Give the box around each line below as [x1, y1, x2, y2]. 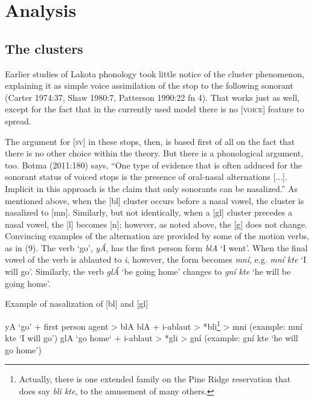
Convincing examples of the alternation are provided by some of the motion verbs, [5, 229, 309, 242]
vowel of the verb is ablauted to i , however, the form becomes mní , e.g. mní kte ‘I [5, 253, 306, 266]
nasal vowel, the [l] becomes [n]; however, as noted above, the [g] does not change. [5, 217, 307, 230]
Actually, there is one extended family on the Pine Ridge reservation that [19, 373, 291, 385]
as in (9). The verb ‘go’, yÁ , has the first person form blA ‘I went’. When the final [5, 241, 308, 254]
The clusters [5, 39, 83, 57]
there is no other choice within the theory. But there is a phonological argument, [5, 147, 304, 159]
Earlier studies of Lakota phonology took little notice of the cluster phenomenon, [5, 67, 304, 80]
